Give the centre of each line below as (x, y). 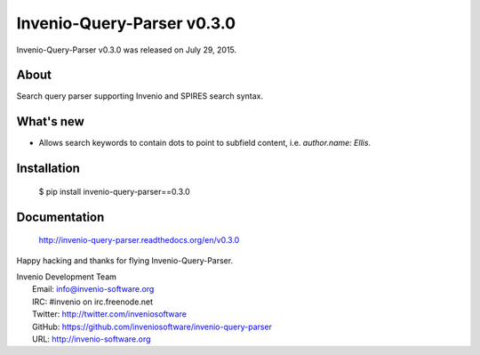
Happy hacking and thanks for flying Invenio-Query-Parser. (125, 260)
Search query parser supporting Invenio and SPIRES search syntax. (140, 96)
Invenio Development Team (67, 277)
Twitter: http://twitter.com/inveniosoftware (109, 314)
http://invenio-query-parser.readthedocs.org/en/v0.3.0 (139, 240)
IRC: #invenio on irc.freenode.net (93, 302)
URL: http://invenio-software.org (92, 339)
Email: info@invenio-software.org (93, 289)
